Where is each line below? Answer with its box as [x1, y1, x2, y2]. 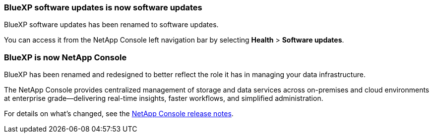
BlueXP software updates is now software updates [4, 2, 202, 12]
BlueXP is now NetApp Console [4, 52, 127, 62]
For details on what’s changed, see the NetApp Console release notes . [4, 109, 234, 118]
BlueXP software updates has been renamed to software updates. [4, 20, 219, 29]
